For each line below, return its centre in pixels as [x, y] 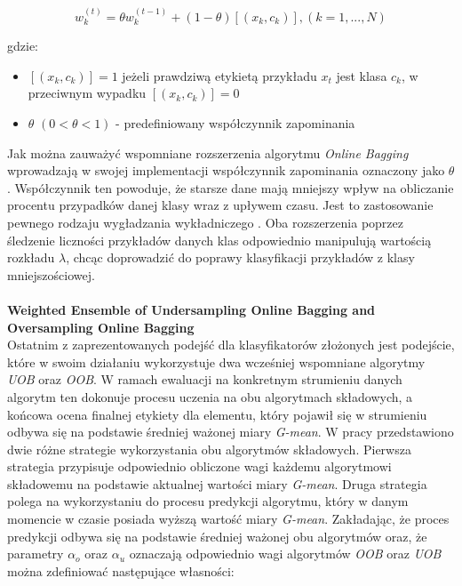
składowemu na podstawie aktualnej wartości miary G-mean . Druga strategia [217, 483]
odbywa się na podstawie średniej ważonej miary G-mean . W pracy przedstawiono [231, 432]
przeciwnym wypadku [87, 93]
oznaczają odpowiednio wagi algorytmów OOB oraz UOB [285, 554]
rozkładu [31, 257]
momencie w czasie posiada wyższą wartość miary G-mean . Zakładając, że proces [228, 519]
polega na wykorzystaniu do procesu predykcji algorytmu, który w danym [208, 501]
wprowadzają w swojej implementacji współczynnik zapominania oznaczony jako [226, 170]
